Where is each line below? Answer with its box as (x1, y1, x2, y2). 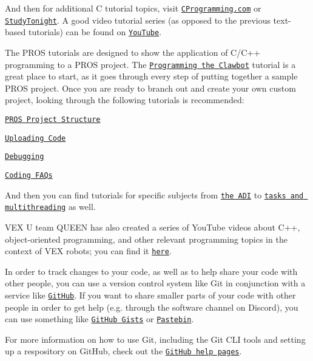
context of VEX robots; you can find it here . (5, 245, 172, 257)
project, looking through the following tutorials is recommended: (5, 93, 244, 106)
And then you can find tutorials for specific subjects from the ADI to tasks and (5, 188, 304, 201)
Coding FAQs (5, 170, 53, 180)
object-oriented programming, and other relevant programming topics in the (5, 232, 288, 245)
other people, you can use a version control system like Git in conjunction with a (5, 277, 306, 289)
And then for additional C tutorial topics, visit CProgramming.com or (5, 2, 261, 14)
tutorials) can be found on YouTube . (28, 25, 162, 38)
